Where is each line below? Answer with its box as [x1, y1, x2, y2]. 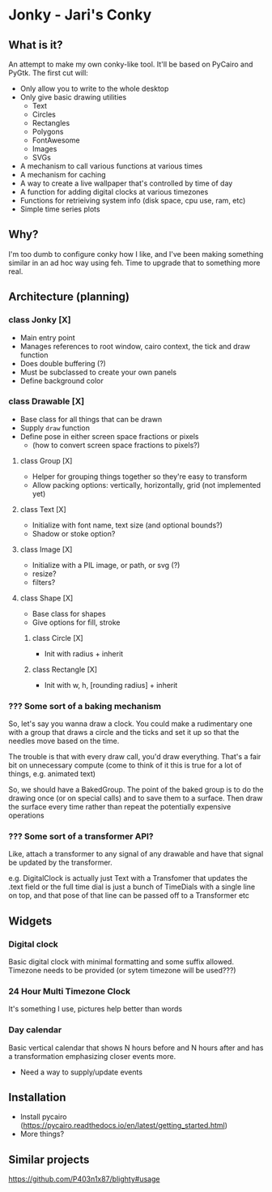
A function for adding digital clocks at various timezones [19, 187, 209, 196]
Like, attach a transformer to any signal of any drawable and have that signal [8, 849, 264, 859]
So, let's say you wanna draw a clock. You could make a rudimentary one [8, 719, 253, 728]
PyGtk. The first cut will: [8, 68, 89, 78]
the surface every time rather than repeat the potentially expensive [8, 802, 232, 812]
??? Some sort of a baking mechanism [8, 700, 162, 711]
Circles [32, 109, 57, 119]
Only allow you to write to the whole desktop [19, 83, 169, 93]
